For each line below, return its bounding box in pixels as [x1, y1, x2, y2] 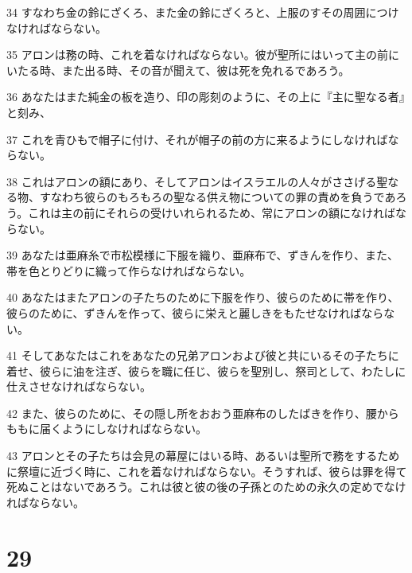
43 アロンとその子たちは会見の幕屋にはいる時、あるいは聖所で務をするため [6, 447, 400, 464]
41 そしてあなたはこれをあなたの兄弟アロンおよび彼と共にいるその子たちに [6, 347, 399, 364]
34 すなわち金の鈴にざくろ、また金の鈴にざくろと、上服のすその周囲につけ [6, 4, 399, 20]
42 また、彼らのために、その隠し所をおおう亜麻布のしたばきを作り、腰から [6, 404, 399, 421]
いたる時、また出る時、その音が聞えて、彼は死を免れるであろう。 [6, 61, 350, 78]
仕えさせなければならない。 [6, 378, 151, 395]
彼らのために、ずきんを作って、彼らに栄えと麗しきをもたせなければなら [6, 304, 384, 321]
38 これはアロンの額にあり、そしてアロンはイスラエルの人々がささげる [6, 173, 377, 189]
